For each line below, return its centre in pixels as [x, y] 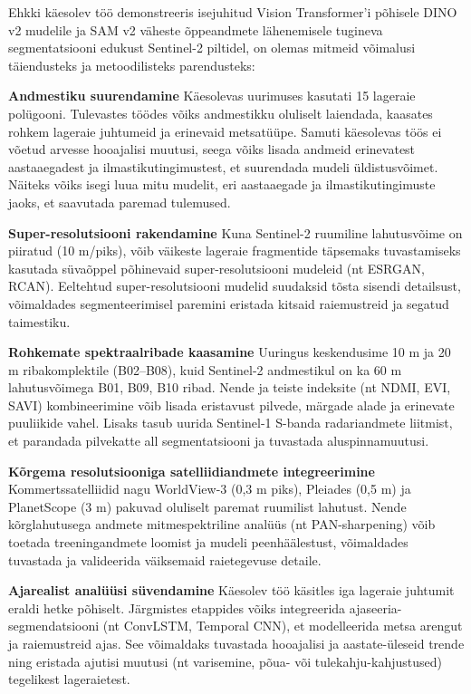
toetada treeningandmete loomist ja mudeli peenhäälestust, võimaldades [208, 542]
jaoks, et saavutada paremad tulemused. [120, 202]
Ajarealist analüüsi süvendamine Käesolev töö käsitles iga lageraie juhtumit [231, 590]
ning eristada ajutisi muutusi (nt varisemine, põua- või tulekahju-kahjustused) [225, 661]
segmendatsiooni [54, 626]
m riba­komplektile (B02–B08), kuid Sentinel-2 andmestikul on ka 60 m [205, 369]
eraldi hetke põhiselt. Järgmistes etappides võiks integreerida [177, 607]
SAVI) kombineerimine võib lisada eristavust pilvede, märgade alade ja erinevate [231, 405]
